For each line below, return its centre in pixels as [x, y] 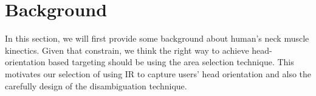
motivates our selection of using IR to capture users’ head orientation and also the [158, 73]
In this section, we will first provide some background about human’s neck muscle [157, 38]
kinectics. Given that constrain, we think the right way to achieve [127, 50]
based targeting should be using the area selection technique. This [171, 62]
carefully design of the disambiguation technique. [96, 85]
